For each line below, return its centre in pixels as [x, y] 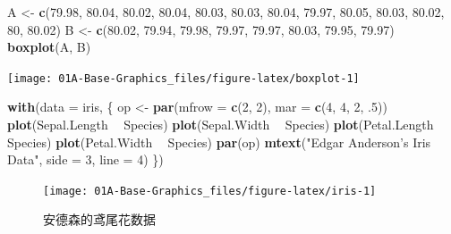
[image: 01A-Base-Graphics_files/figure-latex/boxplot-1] [183, 78]
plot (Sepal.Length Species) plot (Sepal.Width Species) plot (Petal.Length [221, 125]
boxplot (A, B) [49, 47]
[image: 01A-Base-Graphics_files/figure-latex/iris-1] [210, 191]
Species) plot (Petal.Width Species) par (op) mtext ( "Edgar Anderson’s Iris [219, 142]
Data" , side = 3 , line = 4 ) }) [85, 159]
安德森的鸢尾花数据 [99, 219]
